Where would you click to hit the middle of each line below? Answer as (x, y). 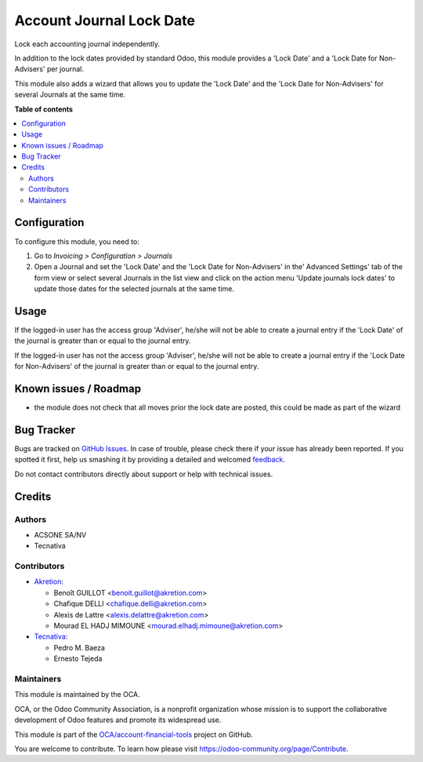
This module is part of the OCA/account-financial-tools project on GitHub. (134, 735)
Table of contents (44, 109)
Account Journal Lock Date (105, 20)
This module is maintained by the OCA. (77, 695)
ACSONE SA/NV (60, 534)
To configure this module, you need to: (77, 241)
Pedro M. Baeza (80, 647)
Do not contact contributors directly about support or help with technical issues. (144, 474)
